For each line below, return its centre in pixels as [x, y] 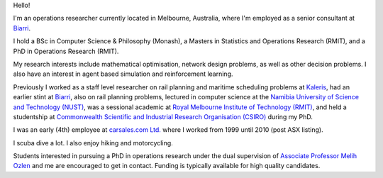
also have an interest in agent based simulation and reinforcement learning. [123, 74]
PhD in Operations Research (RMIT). [66, 51]
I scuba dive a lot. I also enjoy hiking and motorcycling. [93, 143]
